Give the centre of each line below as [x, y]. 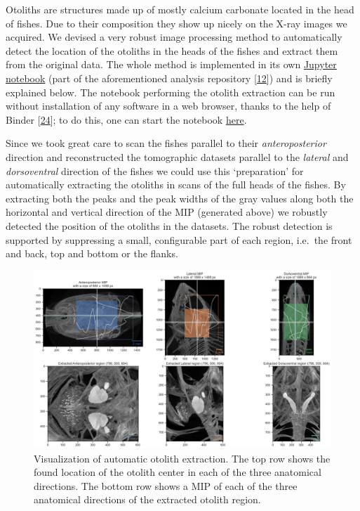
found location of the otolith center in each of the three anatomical [178, 472]
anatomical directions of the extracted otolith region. [147, 499]
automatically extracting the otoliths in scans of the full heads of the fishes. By [176, 185]
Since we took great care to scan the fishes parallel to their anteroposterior [166, 143]
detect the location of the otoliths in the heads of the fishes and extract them [172, 50]
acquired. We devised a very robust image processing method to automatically [174, 37]
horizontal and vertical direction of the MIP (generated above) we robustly [167, 212]
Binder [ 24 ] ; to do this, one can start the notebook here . [126, 119]
